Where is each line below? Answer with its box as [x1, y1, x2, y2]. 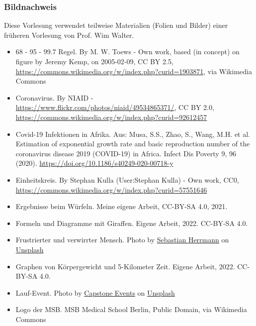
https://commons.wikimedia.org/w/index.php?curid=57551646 [15, 184, 207, 195]
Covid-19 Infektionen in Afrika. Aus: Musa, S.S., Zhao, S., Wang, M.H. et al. [15, 128, 251, 139]
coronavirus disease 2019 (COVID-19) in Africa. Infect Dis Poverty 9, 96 [15, 148, 236, 158]
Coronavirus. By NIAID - [15, 92, 93, 103]
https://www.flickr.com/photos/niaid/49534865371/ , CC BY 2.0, [15, 102, 214, 112]
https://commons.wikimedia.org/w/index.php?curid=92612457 [15, 111, 207, 122]
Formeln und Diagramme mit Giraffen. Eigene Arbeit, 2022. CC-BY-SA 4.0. [15, 217, 248, 228]
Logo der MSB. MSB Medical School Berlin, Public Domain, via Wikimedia [15, 304, 247, 315]
